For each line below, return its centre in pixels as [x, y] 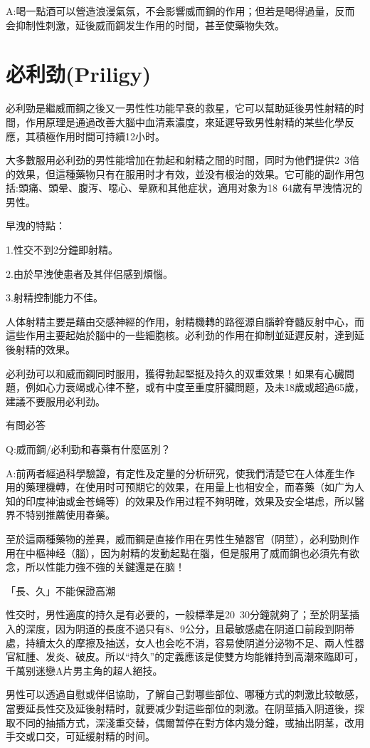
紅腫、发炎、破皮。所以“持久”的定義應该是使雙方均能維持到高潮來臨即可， [190, 656]
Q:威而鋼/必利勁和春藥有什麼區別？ [88, 449]
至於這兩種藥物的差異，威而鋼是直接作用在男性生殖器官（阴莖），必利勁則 [178, 538]
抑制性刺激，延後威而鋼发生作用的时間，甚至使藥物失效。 [150, 25]
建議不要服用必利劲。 [55, 401]
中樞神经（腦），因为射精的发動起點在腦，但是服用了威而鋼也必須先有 [187, 552]
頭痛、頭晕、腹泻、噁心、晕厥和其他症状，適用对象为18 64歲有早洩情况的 [190, 188]
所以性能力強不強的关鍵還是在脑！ [105, 567]
